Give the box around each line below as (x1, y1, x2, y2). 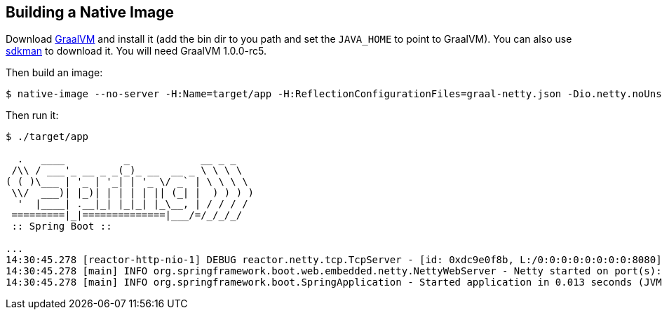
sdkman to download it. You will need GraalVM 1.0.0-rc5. (6, 45, 267, 57)
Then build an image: (6, 66, 103, 79)
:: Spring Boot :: (11, 220, 112, 232)
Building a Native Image (6, 3, 175, 21)
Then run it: (6, 109, 59, 122)
